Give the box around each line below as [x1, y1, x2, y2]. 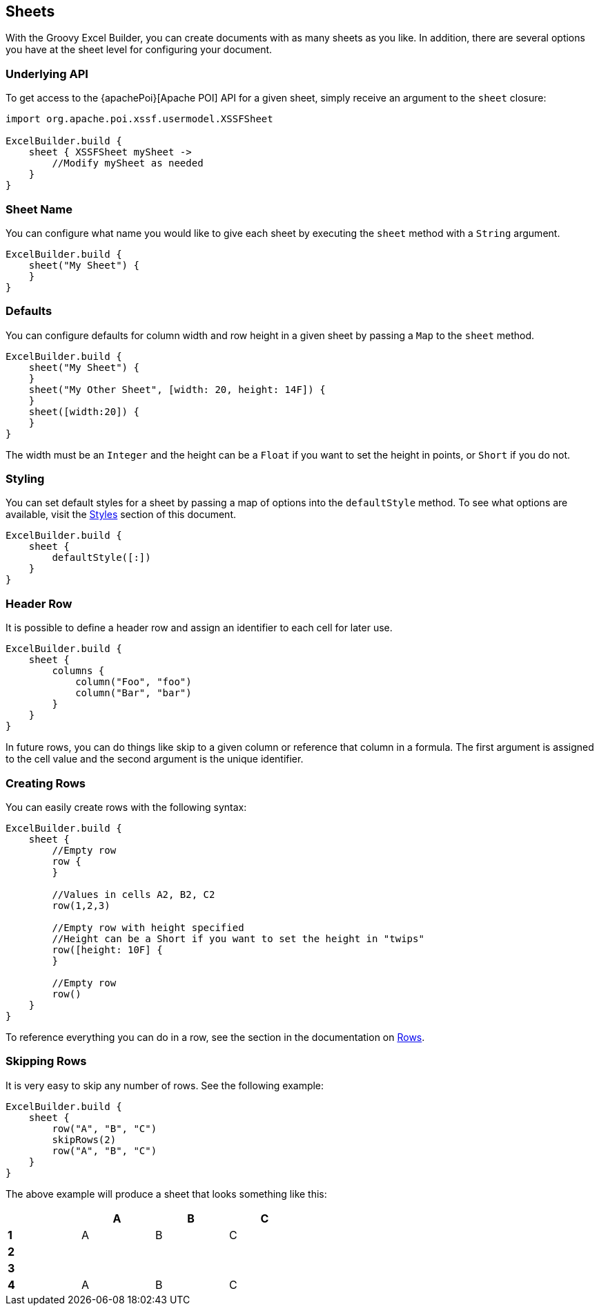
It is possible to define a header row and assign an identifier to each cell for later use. [6, 622, 393, 634]
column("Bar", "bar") [75, 687, 192, 699]
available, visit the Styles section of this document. [6, 508, 237, 521]
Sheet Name [6, 202, 72, 216]
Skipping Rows [6, 1054, 87, 1069]
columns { [52, 665, 105, 677]
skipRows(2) [52, 1133, 117, 1145]
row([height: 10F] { [52, 944, 163, 955]
